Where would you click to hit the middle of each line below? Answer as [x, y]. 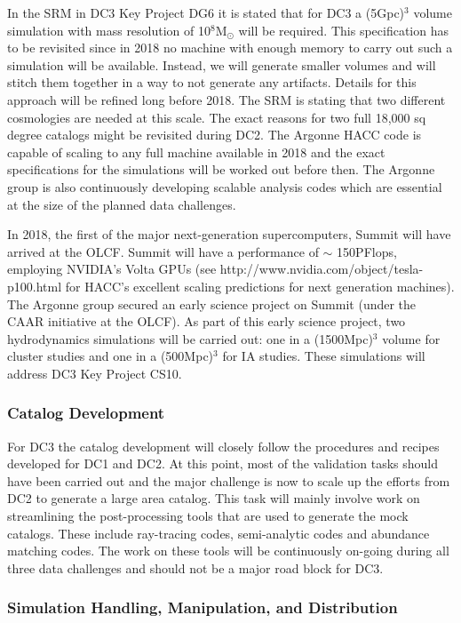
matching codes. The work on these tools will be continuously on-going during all [228, 551]
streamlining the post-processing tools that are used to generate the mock [208, 516]
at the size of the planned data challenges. [122, 204]
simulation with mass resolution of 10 [109, 30]
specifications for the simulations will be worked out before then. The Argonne [221, 169]
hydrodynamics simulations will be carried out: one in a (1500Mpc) [190, 338]
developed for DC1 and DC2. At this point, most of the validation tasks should [223, 463]
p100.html [35, 286]
